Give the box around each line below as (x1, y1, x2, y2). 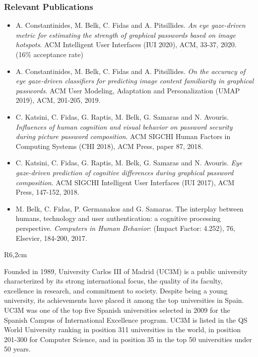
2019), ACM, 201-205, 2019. (15, 95, 101, 105)
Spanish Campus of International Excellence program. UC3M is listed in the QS (4, 314, 248, 325)
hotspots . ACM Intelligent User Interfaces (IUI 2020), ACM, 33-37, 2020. (15, 39, 237, 50)
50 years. (4, 344, 31, 354)
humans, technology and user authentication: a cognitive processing (15, 213, 221, 223)
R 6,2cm (4, 249, 27, 260)
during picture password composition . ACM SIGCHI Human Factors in (15, 131, 231, 142)
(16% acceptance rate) (15, 49, 83, 59)
